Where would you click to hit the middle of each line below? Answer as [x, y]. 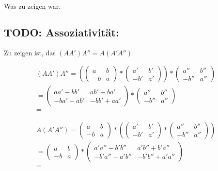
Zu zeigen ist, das [30, 52]
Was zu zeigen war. [32, 6]
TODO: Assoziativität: [62, 32]
